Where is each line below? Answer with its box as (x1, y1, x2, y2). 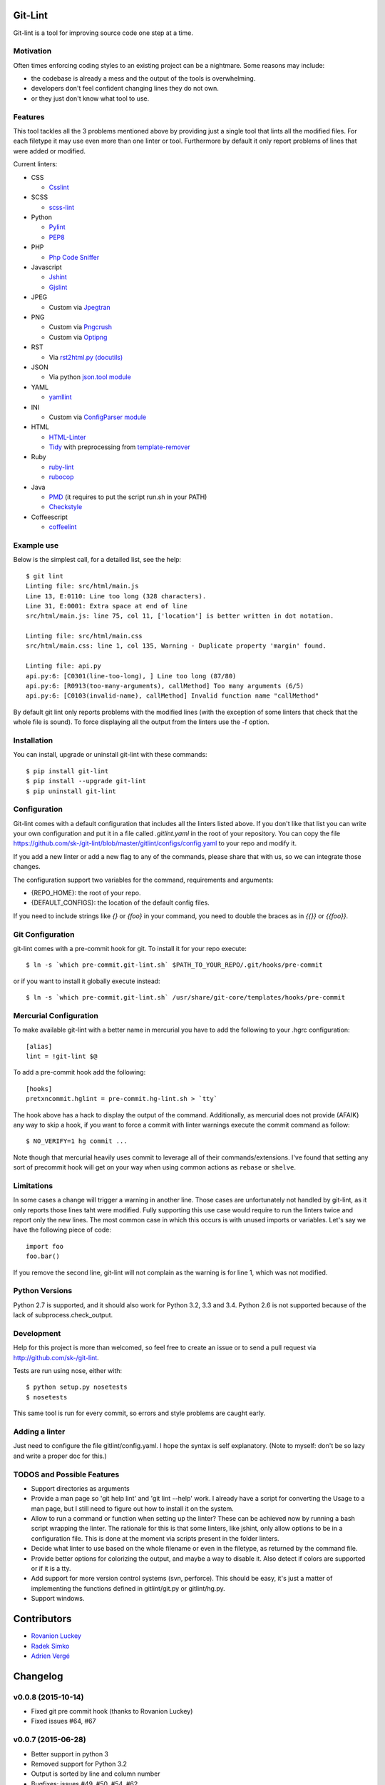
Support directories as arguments (31, 1484, 130, 1492)
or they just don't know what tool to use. (31, 94, 150, 103)
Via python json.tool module (48, 373, 131, 381)
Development (13, 1328, 61, 1338)
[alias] (26, 1042, 53, 1050)
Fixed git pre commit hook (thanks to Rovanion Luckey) (31, 1707, 193, 1716)
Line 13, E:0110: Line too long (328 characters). (26, 592, 207, 600)
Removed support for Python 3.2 (31, 1759, 128, 1768)
